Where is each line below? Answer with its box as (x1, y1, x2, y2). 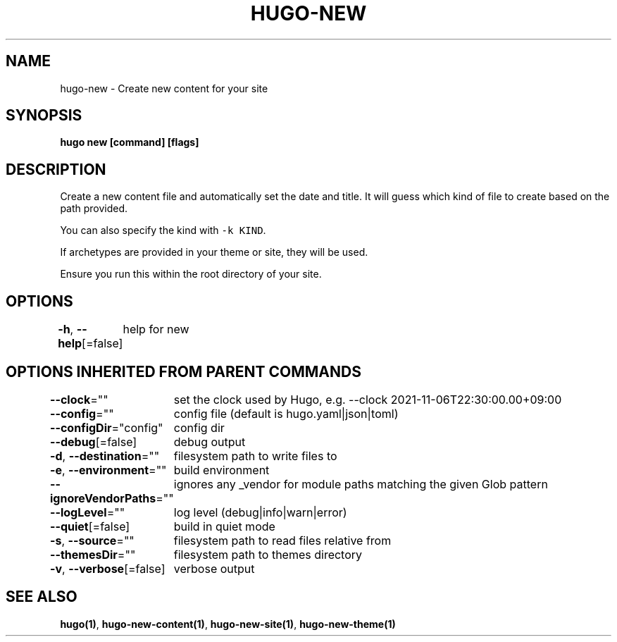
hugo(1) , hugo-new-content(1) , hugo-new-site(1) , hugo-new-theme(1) (60, 617, 396, 630)
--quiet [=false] (49, 519, 130, 533)
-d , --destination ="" (49, 448, 160, 463)
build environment (173, 462, 270, 477)
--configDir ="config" (49, 420, 163, 435)
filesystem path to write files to (173, 448, 337, 463)
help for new (123, 322, 189, 337)
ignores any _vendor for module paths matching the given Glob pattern (173, 476, 548, 491)
